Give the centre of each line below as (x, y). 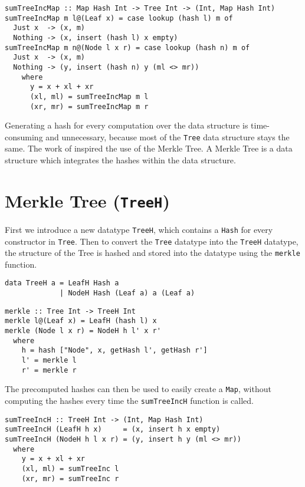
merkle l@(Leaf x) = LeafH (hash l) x (81, 321)
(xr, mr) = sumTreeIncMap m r (89, 106)
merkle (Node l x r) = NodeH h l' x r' (83, 331)
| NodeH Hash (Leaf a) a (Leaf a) (127, 293)
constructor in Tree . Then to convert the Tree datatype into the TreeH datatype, (152, 241)
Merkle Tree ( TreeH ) (87, 200)
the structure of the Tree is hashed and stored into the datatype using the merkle (152, 253)
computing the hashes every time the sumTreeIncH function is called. (129, 401)
